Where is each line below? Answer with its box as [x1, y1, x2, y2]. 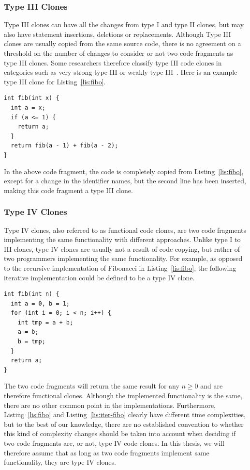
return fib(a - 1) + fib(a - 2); [11, 142, 118, 149]
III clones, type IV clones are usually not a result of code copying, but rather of [4, 243, 240, 254]
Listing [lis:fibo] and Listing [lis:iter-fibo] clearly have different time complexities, [4, 409, 246, 420]
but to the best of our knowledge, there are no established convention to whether [4, 419, 244, 429]
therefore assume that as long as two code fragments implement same [4, 447, 209, 457]
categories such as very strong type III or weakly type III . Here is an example [4, 67, 237, 77]
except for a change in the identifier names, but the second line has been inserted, [4, 176, 246, 186]
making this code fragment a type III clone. [4, 185, 133, 195]
